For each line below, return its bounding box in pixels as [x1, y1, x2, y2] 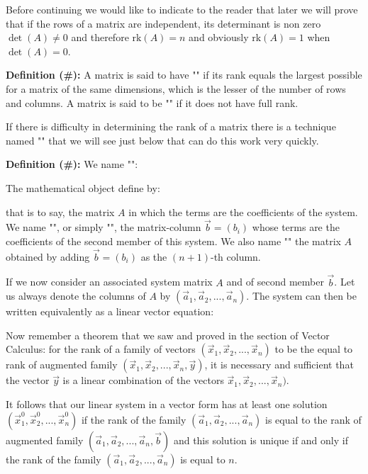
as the [140, 249, 167, 264]
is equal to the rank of [265, 412, 362, 427]
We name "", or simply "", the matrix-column [6, 220, 201, 235]
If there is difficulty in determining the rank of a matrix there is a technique [6, 119, 336, 134]
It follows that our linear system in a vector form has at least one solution [6, 396, 328, 411]
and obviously [189, 30, 249, 45]
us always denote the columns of [6, 288, 146, 303]
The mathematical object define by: [6, 180, 160, 195]
